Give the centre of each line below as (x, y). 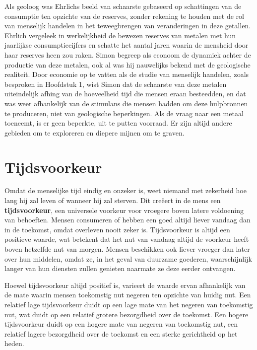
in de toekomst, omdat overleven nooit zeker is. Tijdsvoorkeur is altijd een (117, 229)
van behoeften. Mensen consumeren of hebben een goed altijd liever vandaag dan (128, 220)
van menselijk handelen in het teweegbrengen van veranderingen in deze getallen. (128, 26)
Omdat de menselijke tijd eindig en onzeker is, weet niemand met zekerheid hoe (126, 190)
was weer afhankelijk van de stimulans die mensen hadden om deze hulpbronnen (126, 103)
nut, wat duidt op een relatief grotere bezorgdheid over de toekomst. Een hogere (127, 314)
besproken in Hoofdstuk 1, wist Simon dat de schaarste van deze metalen (116, 84)
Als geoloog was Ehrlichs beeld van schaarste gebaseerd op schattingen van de (123, 6)
